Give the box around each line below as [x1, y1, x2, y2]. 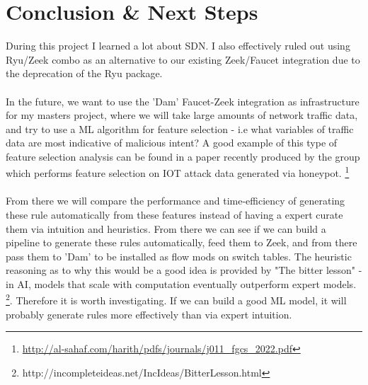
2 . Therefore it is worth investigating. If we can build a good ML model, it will [6, 291, 347, 308]
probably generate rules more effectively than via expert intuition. [6, 306, 292, 321]
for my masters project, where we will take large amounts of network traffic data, [6, 108, 358, 122]
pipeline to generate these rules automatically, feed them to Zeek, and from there [6, 235, 357, 250]
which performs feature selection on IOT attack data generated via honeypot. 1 [6, 163, 350, 180]
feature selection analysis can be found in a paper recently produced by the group [6, 149, 360, 163]
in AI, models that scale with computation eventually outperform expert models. [6, 276, 357, 291]
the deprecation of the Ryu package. [6, 66, 163, 81]
